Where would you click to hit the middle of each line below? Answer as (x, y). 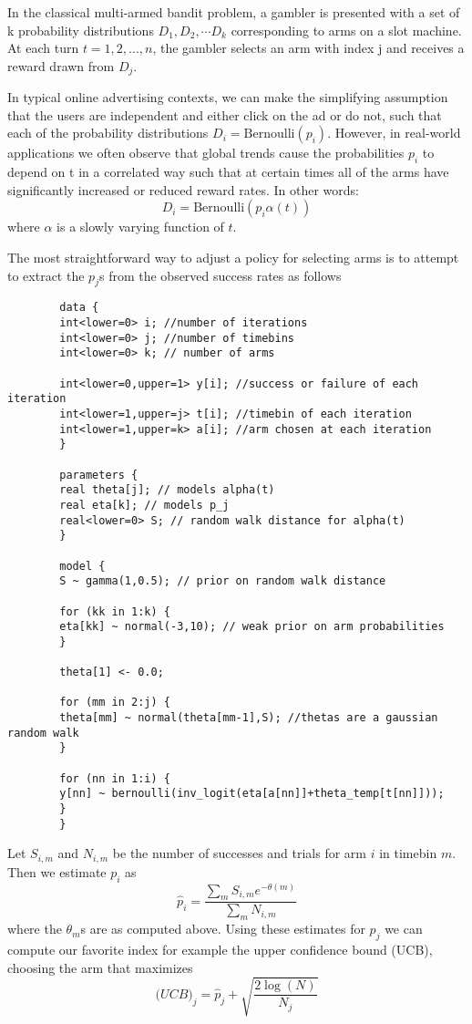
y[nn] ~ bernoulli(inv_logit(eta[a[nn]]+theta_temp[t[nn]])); (252, 794)
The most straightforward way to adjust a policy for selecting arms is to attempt (233, 257)
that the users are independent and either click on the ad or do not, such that (225, 114)
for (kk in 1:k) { (115, 611)
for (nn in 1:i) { (115, 778)
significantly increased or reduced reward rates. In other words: (184, 189)
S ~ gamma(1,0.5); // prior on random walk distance (223, 581)
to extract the (46, 275)
